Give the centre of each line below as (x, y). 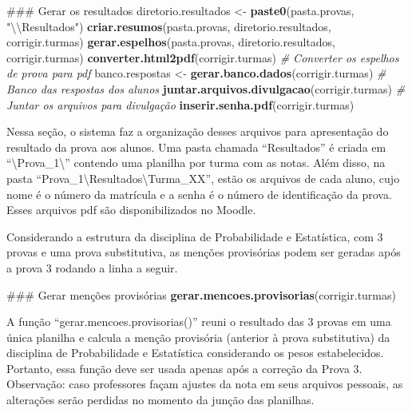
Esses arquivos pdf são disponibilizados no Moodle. (131, 210)
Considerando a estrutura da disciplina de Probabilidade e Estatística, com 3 (195, 236)
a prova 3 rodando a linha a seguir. (92, 267)
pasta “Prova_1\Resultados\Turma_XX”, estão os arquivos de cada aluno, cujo (203, 178)
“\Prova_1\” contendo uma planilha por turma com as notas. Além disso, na (196, 163)
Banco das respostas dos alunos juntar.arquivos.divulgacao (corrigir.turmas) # (206, 88)
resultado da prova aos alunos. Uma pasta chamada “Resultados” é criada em (196, 147)
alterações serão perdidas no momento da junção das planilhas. (160, 400)
